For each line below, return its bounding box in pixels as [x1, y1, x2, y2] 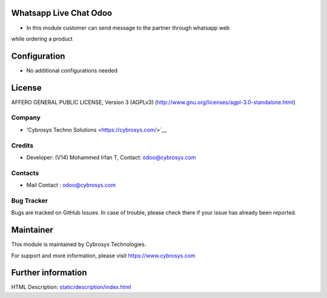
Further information [11, 268, 87, 278]
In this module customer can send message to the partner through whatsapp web [26, 24, 230, 31]
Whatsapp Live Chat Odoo [11, 8, 112, 18]
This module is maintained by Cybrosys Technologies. [11, 241, 147, 248]
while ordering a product [11, 35, 73, 42]
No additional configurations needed [26, 66, 118, 74]
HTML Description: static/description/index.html [11, 283, 131, 291]
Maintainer [11, 225, 54, 235]
